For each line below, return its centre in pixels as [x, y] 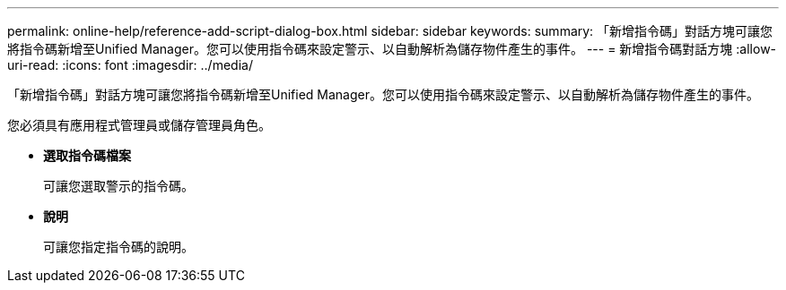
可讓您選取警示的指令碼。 [118, 186]
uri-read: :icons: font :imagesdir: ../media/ [130, 65]
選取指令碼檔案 [87, 155]
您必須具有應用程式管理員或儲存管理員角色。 [139, 125]
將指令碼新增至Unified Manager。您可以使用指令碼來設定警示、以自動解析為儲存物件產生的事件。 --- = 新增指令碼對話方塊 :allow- [392, 49]
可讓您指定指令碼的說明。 [118, 247]
